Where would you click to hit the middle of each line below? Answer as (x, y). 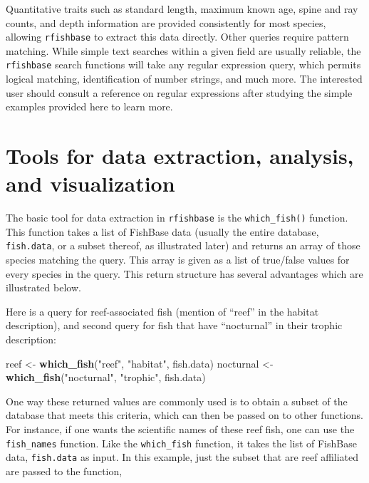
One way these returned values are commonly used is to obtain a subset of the (177, 401)
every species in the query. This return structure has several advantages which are (184, 273)
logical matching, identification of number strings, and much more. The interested (184, 79)
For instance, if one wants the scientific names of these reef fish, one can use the (180, 429)
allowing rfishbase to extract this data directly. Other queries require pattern (177, 37)
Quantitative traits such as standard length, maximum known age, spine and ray (182, 9)
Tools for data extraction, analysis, (180, 156)
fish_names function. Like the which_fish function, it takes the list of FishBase (181, 443)
